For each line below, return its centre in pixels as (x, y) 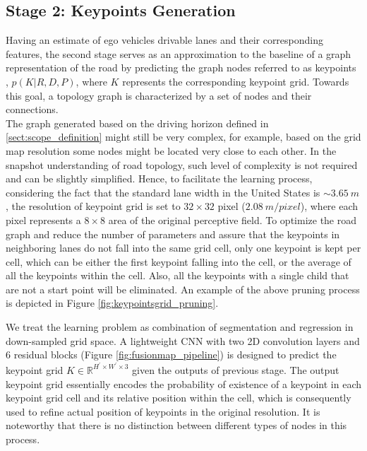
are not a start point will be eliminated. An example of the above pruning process (183, 289)
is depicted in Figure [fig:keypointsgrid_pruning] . (112, 303)
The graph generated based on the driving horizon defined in (137, 123)
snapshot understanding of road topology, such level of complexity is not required (182, 164)
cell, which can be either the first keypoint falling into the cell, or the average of (179, 261)
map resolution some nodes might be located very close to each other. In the (171, 150)
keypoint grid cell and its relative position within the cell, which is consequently (179, 398)
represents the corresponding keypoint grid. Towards (236, 81)
